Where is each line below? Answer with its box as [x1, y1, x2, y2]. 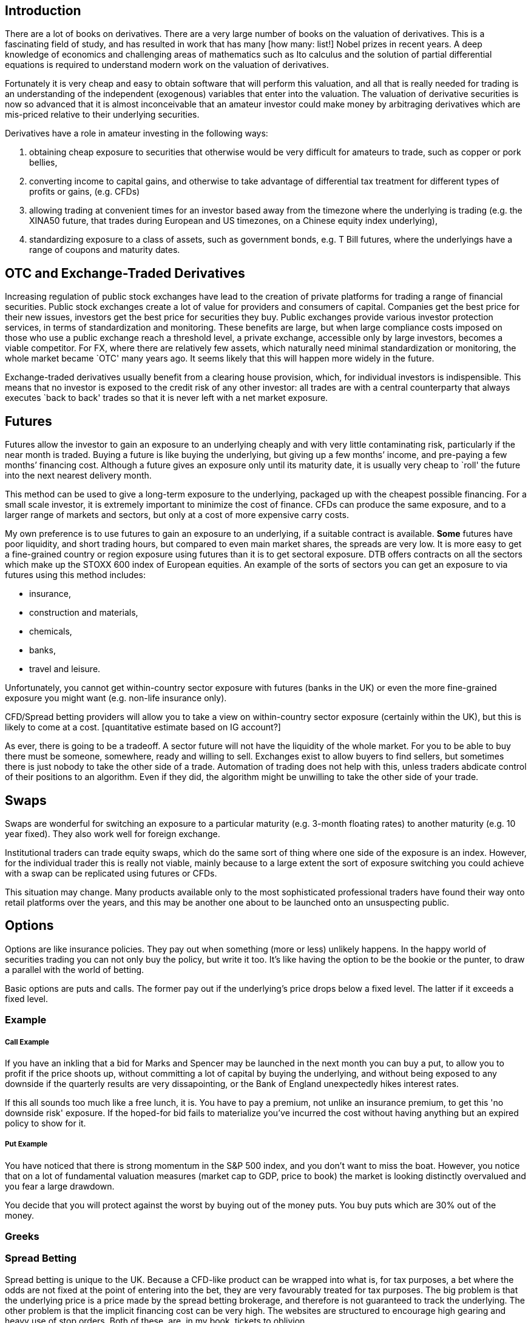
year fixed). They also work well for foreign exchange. [5, 828, 220, 839]
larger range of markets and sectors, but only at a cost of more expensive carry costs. [5, 510, 349, 520]
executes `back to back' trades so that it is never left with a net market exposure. [5, 392, 328, 403]
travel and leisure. [29, 664, 101, 675]
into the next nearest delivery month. [5, 470, 152, 481]
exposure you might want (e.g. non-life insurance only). [5, 693, 227, 704]
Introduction [5, 3, 81, 18]
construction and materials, [29, 607, 138, 618]
